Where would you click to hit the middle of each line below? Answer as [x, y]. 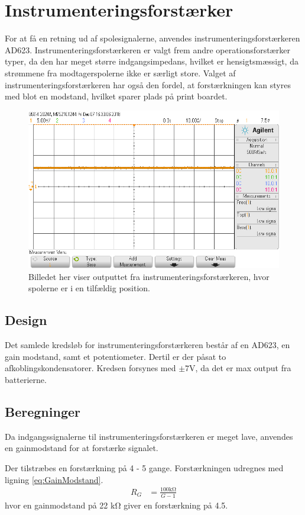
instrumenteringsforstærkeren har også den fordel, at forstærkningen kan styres [148, 84]
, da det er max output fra [243, 368]
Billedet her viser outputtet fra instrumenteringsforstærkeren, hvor [149, 276]
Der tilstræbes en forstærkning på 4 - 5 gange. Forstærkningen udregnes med [144, 468]
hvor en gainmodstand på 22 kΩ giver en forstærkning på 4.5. [116, 505]
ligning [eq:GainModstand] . [54, 479]
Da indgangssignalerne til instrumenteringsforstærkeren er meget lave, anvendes [149, 436]
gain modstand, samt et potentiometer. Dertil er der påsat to [116, 356]
